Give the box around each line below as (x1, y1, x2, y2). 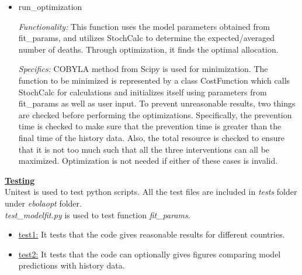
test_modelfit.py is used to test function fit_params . (5, 208, 190, 221)
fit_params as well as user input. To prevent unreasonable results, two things (18, 97, 296, 109)
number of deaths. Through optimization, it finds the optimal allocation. (18, 43, 279, 55)
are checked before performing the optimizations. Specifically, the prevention (18, 108, 292, 121)
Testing (5, 174, 35, 186)
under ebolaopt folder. (5, 197, 82, 209)
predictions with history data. (18, 259, 125, 271)
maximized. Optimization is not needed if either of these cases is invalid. (18, 154, 278, 167)
